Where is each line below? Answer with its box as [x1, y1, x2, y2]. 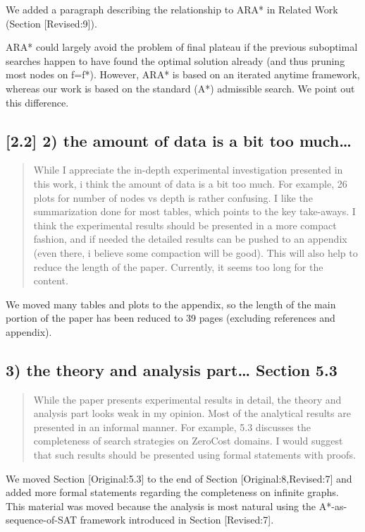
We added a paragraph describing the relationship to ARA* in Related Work [6, 2, 338, 16]
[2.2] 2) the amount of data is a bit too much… [6, 129, 352, 151]
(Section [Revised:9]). [6, 16, 97, 30]
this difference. [6, 95, 69, 109]
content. [33, 273, 68, 288]
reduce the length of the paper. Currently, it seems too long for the [33, 259, 323, 274]
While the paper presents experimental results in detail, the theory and [33, 392, 342, 406]
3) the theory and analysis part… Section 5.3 [6, 358, 338, 380]
